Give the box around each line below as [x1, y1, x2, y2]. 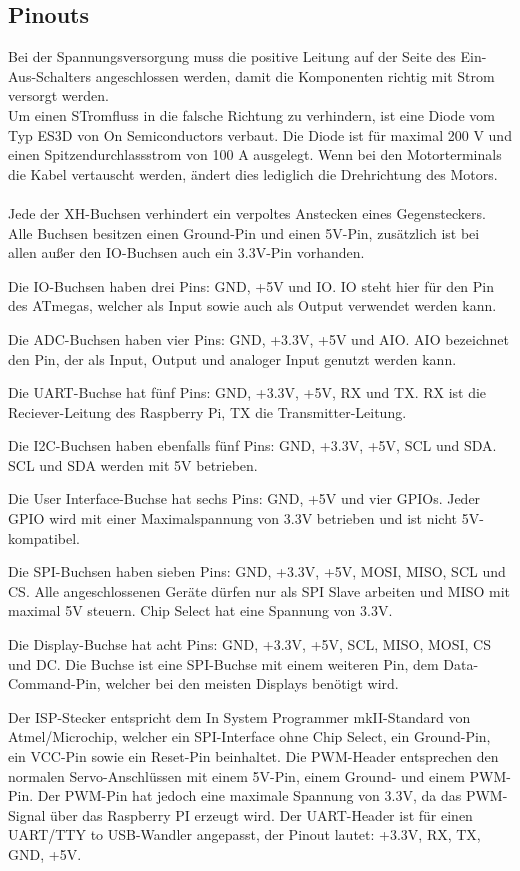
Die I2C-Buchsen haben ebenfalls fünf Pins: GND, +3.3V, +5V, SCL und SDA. [8, 435, 497, 456]
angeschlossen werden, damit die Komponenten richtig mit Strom [95, 65, 495, 86]
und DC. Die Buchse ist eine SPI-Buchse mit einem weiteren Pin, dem [8, 653, 439, 674]
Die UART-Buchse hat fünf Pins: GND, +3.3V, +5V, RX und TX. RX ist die [8, 382, 487, 403]
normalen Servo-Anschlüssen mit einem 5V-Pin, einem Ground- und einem [8, 765, 465, 786]
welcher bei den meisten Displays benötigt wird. [105, 673, 399, 694]
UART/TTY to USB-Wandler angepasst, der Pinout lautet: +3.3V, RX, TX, [8, 824, 481, 845]
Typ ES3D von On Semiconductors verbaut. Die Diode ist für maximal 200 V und [8, 124, 512, 145]
